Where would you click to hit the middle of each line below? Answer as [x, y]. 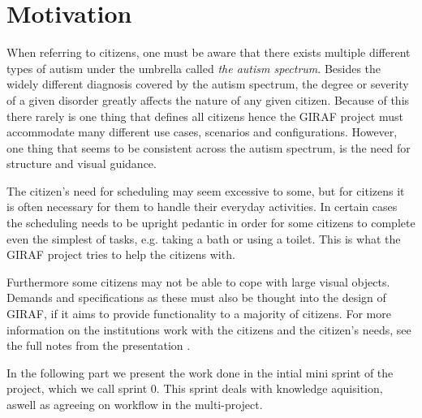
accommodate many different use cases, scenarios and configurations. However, [202, 132]
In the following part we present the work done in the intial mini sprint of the [200, 372]
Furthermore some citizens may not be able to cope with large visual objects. [198, 281]
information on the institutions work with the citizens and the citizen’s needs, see [209, 329]
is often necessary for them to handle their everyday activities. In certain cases [202, 207]
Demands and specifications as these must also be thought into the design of [196, 297]
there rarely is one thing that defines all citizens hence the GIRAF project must [205, 116]
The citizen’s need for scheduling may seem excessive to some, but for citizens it [206, 190]
